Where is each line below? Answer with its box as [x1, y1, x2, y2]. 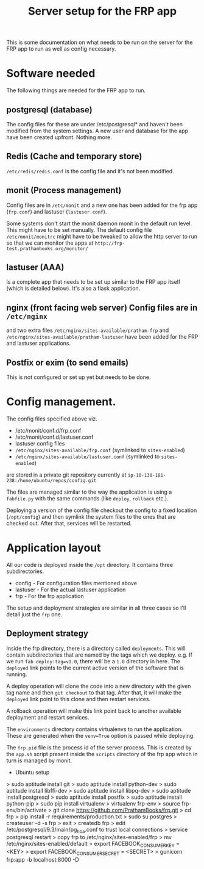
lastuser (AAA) [6, 262, 65, 272]
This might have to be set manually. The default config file [6, 226, 152, 233]
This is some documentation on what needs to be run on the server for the [6, 38, 193, 46]
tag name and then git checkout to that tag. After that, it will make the [6, 688, 181, 696]
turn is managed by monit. [6, 757, 72, 764]
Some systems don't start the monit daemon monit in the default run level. [6, 220, 192, 227]
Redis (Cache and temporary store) [6, 151, 142, 162]
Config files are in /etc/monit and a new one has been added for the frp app [6, 201, 198, 209]
